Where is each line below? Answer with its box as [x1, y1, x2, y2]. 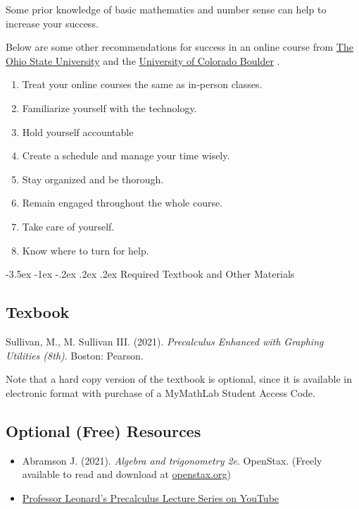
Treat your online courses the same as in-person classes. [22, 77, 263, 92]
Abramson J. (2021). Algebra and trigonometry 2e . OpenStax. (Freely [22, 453, 322, 467]
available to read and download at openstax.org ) [22, 467, 231, 482]
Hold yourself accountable [22, 124, 134, 139]
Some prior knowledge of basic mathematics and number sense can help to [6, 2, 327, 16]
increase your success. [6, 16, 99, 30]
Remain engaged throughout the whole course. [22, 195, 223, 210]
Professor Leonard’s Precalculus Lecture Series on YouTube [22, 490, 279, 505]
